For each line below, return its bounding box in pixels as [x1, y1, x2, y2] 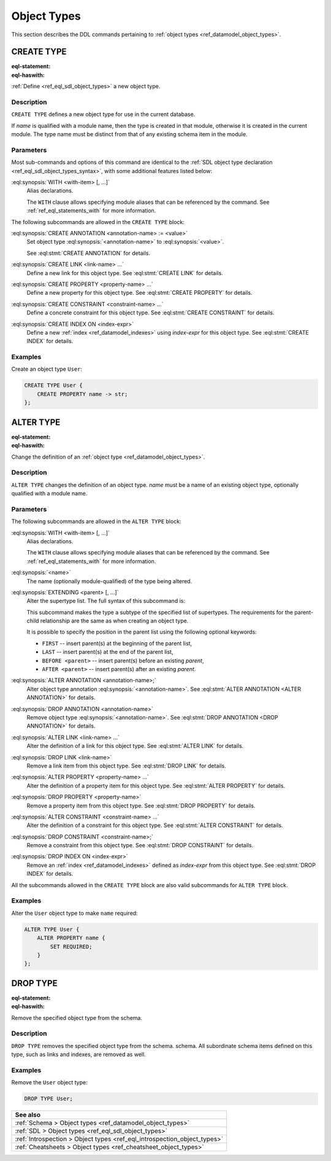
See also [15, 1111, 41, 1119]
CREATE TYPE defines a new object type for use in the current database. [11, 111, 196, 118]
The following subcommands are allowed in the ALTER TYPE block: [11, 518, 181, 525]
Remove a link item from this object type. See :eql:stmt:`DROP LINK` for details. [26, 762, 226, 769]
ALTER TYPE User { [24, 926, 80, 933]
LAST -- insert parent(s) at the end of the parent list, [42, 648, 173, 656]
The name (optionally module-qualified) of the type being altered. [26, 577, 192, 584]
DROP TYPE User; [24, 1095, 74, 1102]
